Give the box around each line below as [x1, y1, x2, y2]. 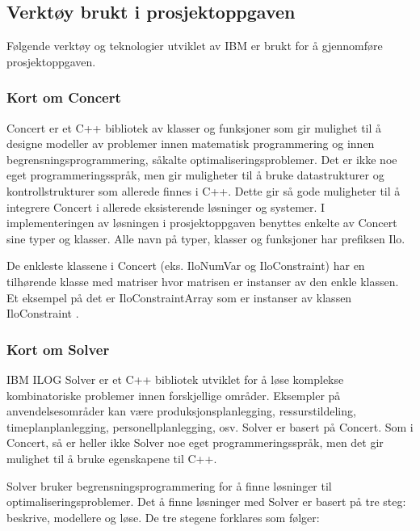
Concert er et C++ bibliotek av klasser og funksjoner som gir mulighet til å [6, 119, 382, 136]
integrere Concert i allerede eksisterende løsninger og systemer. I [6, 198, 325, 215]
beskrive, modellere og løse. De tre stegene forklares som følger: [6, 508, 320, 525]
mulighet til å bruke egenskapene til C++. [6, 449, 217, 466]
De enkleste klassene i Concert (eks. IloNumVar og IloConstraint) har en [6, 257, 365, 274]
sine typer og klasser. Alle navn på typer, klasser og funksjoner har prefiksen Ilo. [6, 230, 405, 247]
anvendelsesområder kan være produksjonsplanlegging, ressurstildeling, [6, 402, 356, 419]
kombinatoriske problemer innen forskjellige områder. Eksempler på [6, 386, 341, 403]
